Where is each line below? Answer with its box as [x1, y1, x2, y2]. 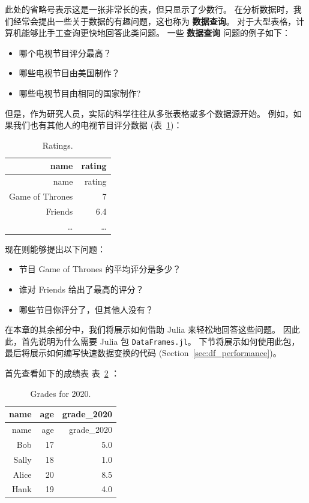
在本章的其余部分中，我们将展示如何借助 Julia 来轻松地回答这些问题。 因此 [5, 323, 300, 336]
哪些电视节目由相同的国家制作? [19, 86, 141, 99]
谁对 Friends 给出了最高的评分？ [19, 283, 144, 295]
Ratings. [42, 138, 73, 151]
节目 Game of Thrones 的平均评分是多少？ [19, 263, 181, 275]
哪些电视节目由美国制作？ [19, 67, 120, 79]
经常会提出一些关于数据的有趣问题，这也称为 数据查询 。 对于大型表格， [13, 14, 296, 27]
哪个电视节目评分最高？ [19, 46, 112, 59]
